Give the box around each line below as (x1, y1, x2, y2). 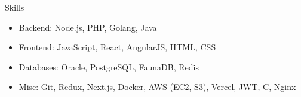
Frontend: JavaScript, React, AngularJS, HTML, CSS (19, 41, 216, 53)
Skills (5, 1, 24, 13)
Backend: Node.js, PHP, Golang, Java (19, 21, 157, 33)
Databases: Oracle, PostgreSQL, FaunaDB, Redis (19, 60, 199, 73)
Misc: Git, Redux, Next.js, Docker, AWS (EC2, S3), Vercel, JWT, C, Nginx (19, 80, 296, 93)
